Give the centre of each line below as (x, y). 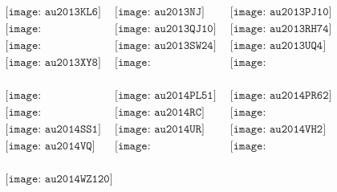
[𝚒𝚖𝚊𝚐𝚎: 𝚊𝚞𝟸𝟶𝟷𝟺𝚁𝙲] (160, 113)
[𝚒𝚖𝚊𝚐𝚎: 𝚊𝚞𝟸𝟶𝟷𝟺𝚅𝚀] (50, 147)
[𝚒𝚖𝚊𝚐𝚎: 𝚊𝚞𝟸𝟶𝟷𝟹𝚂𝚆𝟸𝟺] (166, 46)
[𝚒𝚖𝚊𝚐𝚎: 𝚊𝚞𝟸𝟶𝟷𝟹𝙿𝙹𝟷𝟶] (281, 12)
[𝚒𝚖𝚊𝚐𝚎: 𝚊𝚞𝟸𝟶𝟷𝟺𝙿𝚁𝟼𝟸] (281, 96)
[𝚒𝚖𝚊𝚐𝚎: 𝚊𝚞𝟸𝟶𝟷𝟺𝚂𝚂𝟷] (53, 130)
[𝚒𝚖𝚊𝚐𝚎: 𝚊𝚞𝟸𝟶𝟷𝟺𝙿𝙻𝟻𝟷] (166, 96)
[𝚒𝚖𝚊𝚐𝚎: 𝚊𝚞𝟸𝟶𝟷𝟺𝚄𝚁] (160, 130)
